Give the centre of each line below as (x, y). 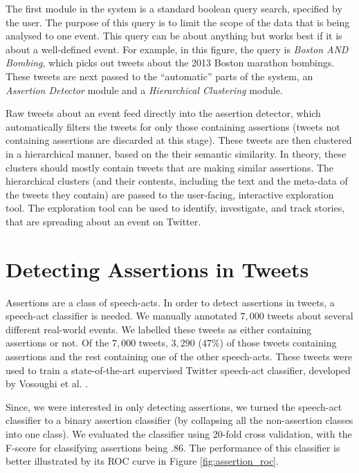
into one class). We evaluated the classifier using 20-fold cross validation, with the (179, 433)
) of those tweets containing (278, 343)
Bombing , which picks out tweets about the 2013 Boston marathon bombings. (170, 63)
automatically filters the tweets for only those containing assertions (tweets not (173, 126)
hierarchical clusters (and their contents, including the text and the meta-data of (177, 181)
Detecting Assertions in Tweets (157, 269)
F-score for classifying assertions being (87, 447)
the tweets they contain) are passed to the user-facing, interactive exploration (170, 194)
